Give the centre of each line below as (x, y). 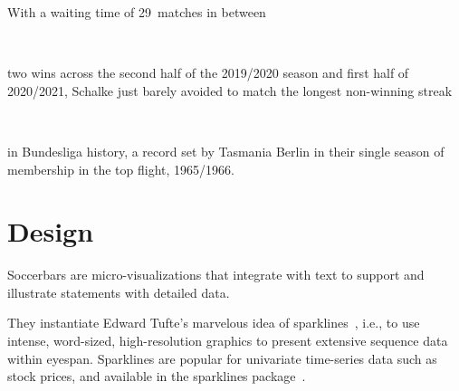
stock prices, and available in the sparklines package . (157, 376)
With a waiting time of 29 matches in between (137, 12)
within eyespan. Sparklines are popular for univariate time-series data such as (222, 358)
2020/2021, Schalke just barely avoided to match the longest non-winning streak (230, 90)
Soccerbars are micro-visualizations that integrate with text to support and (216, 275)
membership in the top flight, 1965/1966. (121, 169)
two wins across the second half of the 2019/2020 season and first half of (208, 73)
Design (51, 231)
